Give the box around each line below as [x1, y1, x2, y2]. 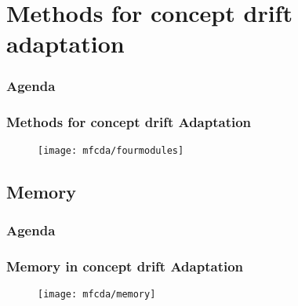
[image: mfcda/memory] [38, 289, 156, 301]
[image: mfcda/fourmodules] [38, 144, 184, 156]
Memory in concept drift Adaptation [6, 256, 244, 275]
